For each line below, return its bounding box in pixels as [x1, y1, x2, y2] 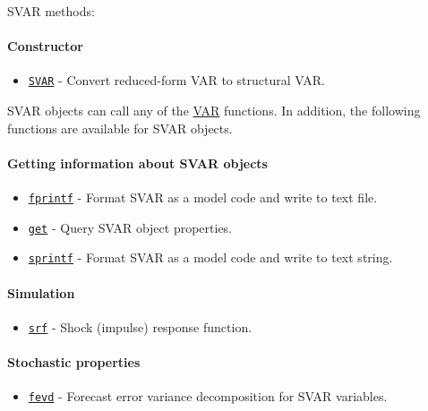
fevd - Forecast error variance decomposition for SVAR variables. [28, 387, 388, 406]
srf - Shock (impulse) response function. [28, 317, 253, 336]
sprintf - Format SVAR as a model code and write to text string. [28, 248, 393, 267]
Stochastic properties [7, 353, 141, 372]
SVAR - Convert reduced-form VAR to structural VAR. [28, 71, 325, 90]
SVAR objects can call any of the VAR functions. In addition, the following [7, 101, 421, 120]
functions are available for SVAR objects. [7, 118, 233, 137]
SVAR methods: [7, 2, 95, 20]
